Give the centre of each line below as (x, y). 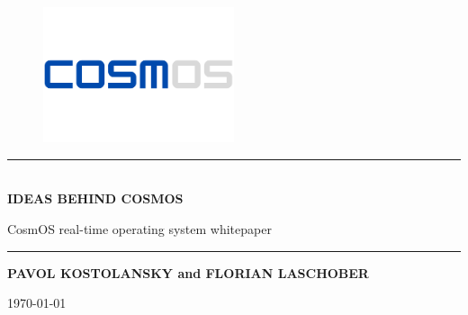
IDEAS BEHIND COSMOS (95, 198)
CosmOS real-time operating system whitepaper (139, 229)
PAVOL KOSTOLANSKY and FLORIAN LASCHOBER (188, 272)
